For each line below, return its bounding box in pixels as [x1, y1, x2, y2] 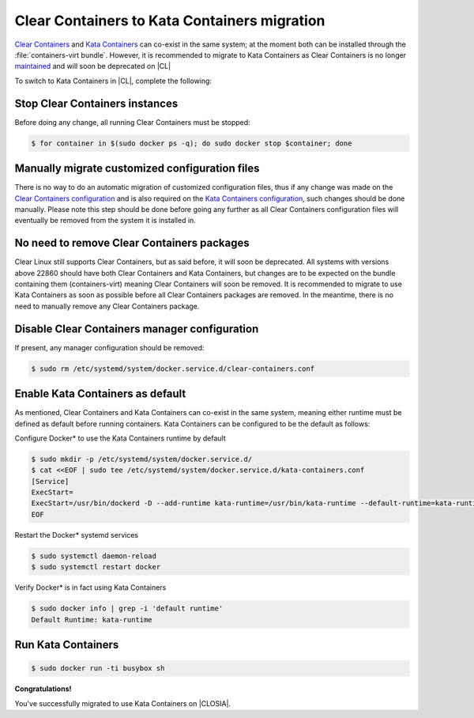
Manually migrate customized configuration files [14, 162, 260, 176]
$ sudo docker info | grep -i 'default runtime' [31, 604, 224, 613]
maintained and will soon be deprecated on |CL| [14, 62, 171, 71]
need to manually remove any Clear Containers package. [14, 301, 200, 311]
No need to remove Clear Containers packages [14, 236, 250, 250]
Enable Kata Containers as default [14, 387, 186, 401]
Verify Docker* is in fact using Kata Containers [14, 583, 167, 592]
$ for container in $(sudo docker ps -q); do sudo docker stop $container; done [31, 138, 352, 148]
